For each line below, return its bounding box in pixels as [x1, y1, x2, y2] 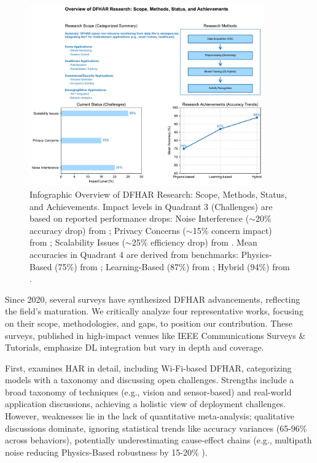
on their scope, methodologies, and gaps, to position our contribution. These [5, 316, 292, 329]
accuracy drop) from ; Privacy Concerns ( [29, 224, 186, 236]
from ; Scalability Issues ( [29, 236, 125, 249]
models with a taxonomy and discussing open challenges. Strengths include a [5, 373, 294, 386]
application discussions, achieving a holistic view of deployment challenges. [5, 397, 286, 410]
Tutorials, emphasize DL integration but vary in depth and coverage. [5, 341, 264, 354]
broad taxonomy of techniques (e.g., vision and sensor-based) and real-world [5, 385, 292, 398]
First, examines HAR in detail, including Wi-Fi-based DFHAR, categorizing [5, 361, 292, 374]
